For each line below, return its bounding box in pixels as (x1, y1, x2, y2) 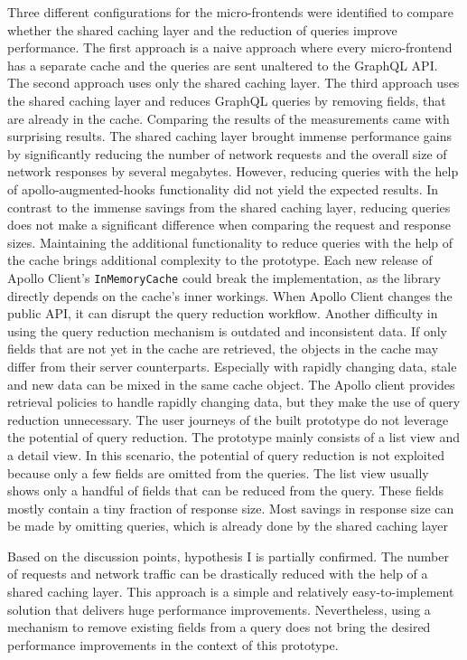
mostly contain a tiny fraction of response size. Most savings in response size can (7, 498, 454, 517)
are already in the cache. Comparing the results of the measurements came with (7, 108, 450, 127)
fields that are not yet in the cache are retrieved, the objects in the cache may (7, 339, 439, 358)
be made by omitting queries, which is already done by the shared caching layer (7, 516, 449, 535)
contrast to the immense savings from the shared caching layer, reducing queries (7, 197, 451, 216)
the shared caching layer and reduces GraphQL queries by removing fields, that (7, 90, 446, 109)
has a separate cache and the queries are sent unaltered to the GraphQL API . (7, 55, 438, 74)
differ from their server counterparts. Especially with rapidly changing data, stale (7, 356, 457, 375)
